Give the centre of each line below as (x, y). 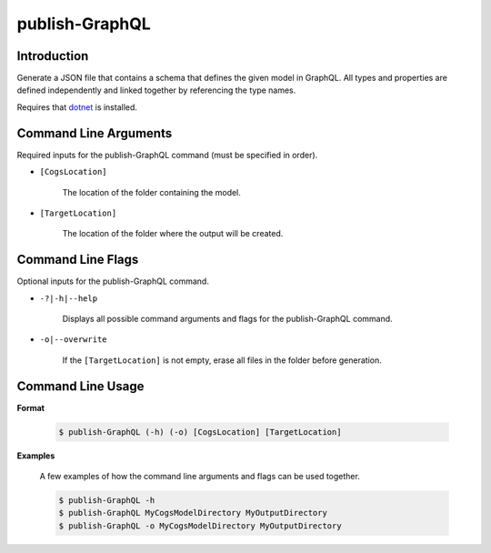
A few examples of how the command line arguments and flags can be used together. (200, 477)
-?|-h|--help (69, 298)
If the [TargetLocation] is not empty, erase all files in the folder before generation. (222, 360)
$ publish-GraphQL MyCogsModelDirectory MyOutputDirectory (193, 513)
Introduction (53, 56)
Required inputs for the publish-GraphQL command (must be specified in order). (167, 155)
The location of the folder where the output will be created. (173, 234)
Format (31, 407)
